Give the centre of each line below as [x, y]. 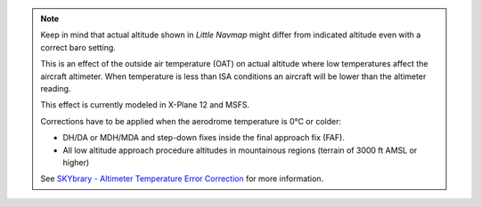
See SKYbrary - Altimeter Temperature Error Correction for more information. [182, 179]
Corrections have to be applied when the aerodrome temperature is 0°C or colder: [191, 121]
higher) [76, 162]
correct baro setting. [78, 47]
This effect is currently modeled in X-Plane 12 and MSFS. [145, 105]
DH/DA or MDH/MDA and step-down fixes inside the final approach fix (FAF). [204, 138]
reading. [56, 88]
